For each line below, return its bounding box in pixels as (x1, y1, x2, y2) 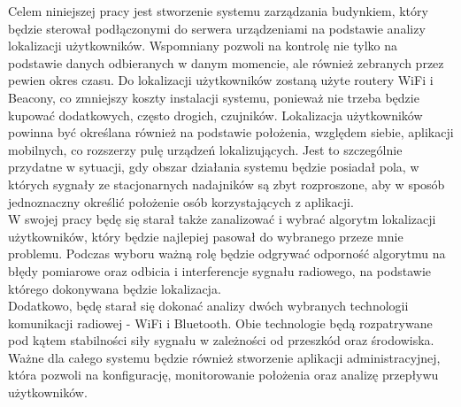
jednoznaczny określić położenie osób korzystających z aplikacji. (8, 192, 354, 211)
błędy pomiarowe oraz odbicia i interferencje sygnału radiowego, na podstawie (8, 261, 431, 280)
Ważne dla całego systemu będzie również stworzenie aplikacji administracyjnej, (8, 348, 441, 366)
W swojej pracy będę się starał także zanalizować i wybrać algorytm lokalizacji (8, 210, 436, 228)
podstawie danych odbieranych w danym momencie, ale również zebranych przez (8, 53, 444, 72)
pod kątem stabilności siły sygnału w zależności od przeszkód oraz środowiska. (8, 331, 434, 349)
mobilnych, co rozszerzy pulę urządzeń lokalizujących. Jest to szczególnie (8, 140, 403, 158)
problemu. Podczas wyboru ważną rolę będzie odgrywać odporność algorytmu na (8, 244, 446, 263)
